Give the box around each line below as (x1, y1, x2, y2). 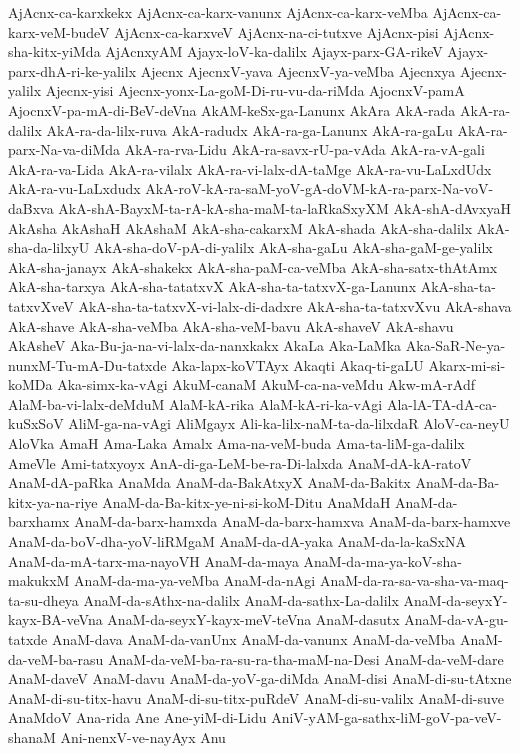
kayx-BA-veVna (8, 609, 103, 630)
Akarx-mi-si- (428, 354, 506, 375)
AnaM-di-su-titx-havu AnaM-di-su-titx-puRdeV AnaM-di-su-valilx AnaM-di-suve (8, 687, 505, 708)
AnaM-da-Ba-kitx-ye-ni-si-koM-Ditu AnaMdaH (102, 491, 391, 512)
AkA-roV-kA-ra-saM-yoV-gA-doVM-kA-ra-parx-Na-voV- (145, 178, 494, 199)
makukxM (8, 570, 70, 591)
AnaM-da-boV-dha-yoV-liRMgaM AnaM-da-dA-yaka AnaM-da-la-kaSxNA (8, 531, 466, 552)
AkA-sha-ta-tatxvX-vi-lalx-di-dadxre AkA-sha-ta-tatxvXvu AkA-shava (78, 295, 512, 316)
